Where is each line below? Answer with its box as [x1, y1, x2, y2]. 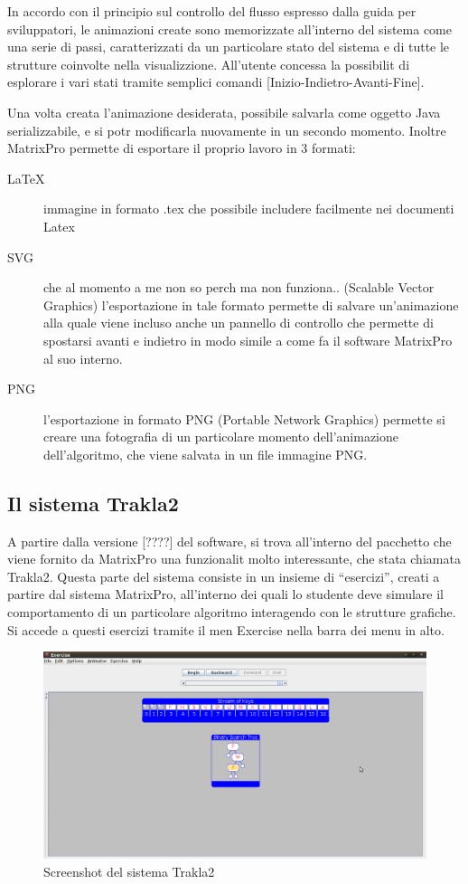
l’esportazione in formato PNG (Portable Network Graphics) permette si [43, 409, 445, 428]
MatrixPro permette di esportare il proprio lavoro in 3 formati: [7, 138, 356, 157]
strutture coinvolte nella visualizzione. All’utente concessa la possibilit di [7, 54, 410, 73]
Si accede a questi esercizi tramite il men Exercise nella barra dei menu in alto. [7, 620, 445, 639]
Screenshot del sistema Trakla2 [43, 861, 215, 880]
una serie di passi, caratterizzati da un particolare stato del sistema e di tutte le [7, 37, 450, 56]
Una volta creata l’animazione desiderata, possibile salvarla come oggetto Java [7, 102, 441, 121]
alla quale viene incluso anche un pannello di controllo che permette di [43, 313, 434, 332]
